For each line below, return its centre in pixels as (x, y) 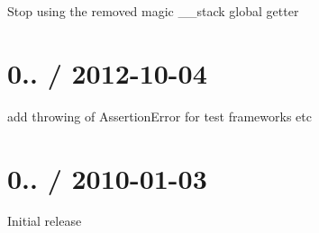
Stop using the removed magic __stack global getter (153, 11)
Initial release (45, 221)
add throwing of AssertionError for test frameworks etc (159, 116)
